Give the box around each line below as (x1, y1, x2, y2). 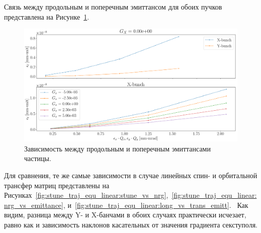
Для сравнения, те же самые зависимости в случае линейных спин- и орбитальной (4, 170, 257, 180)
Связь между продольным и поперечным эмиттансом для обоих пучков (4, 2, 222, 12)
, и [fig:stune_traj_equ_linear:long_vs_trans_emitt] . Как (63, 199, 248, 210)
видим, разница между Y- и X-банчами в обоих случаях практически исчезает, (4, 209, 246, 220)
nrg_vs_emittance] (4, 199, 63, 210)
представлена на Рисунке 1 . (4, 11, 90, 22)
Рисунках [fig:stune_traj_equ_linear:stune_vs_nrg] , (4, 190, 168, 200)
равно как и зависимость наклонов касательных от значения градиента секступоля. (4, 219, 257, 229)
